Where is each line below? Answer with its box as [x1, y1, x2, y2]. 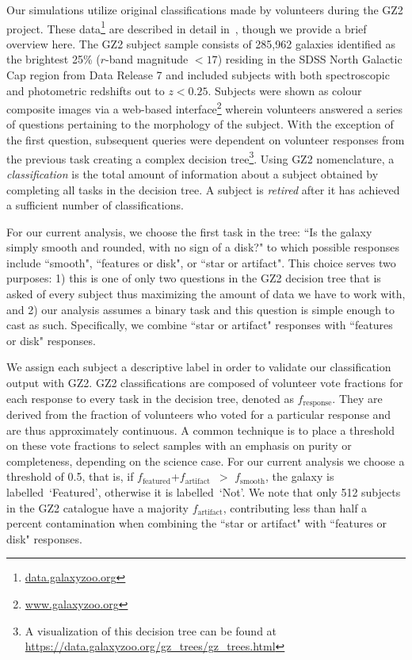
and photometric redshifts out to [6, 82, 165, 98]
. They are [332, 389, 383, 406]
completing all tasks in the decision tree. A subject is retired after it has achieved [6, 181, 400, 198]
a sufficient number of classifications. [6, 197, 184, 213]
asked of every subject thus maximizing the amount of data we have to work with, [6, 286, 406, 302]
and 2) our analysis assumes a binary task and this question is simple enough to [6, 301, 395, 317]
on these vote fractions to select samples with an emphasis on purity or [6, 437, 352, 454]
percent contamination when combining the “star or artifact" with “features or [6, 515, 387, 531]
